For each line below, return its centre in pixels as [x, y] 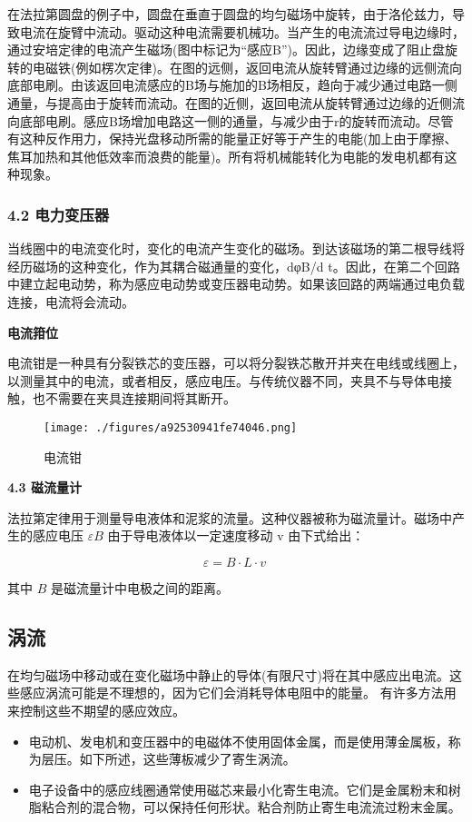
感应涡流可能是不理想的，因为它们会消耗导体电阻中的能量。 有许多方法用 [238, 693]
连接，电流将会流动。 [71, 301]
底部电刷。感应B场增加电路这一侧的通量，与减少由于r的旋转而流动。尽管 [236, 120]
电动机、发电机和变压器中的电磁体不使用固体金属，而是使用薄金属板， [238, 741]
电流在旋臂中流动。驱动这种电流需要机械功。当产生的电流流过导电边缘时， [242, 31]
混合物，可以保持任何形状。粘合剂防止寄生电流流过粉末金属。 [276, 807]
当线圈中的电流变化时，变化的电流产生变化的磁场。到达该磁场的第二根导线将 [236, 248]
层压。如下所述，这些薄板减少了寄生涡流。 [168, 759]
